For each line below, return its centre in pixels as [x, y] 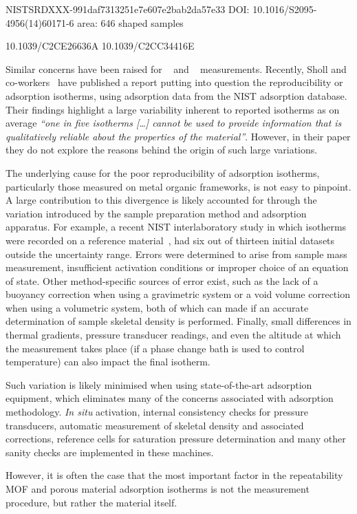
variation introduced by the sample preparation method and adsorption [156, 213]
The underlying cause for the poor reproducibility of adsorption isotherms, [163, 172]
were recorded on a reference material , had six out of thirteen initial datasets [170, 240]
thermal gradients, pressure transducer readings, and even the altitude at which [173, 335]
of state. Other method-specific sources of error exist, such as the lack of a [162, 280]
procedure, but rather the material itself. [91, 502]
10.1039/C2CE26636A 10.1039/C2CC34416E [100, 46]
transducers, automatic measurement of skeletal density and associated [155, 425]
